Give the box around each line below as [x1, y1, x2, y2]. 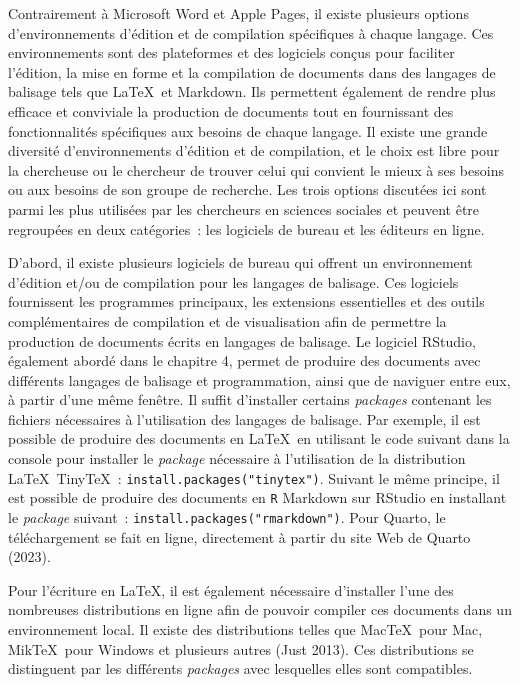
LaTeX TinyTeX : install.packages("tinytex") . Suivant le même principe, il [8, 467, 500, 488]
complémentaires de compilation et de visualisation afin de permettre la [8, 310, 447, 331]
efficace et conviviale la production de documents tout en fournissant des [8, 100, 454, 121]
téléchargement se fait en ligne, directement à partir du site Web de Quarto [8, 526, 471, 547]
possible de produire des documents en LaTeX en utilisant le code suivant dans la [8, 428, 510, 449]
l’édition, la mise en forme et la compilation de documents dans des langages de [8, 61, 496, 82]
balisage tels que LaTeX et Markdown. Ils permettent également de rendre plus [8, 81, 496, 102]
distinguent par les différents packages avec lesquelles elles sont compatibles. [8, 658, 473, 679]
